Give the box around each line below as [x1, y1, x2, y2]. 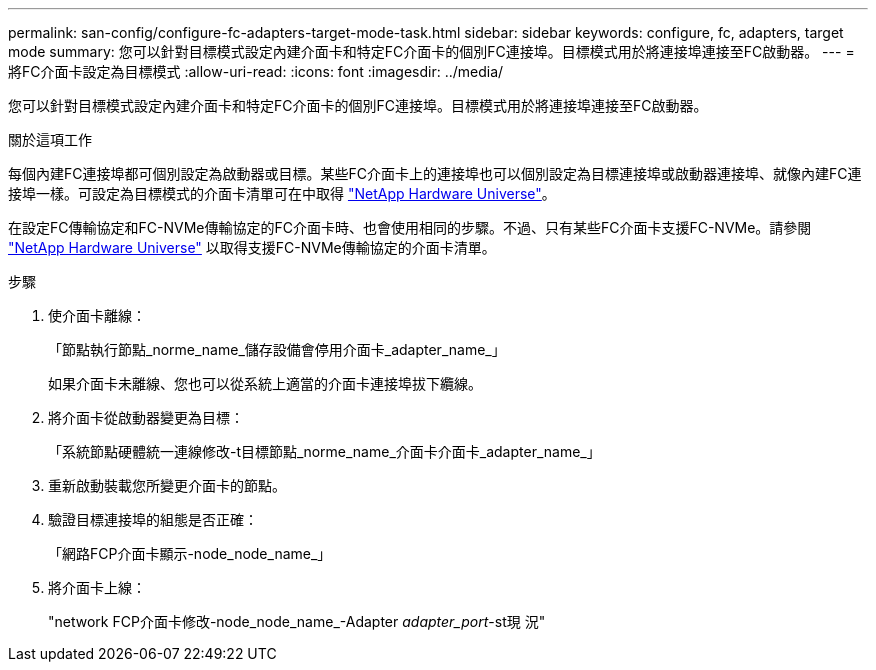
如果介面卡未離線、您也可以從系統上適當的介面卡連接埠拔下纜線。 [48, 375, 482, 392]
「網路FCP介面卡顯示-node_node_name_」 [48, 545, 332, 562]
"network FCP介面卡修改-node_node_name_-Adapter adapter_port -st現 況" [48, 613, 546, 630]
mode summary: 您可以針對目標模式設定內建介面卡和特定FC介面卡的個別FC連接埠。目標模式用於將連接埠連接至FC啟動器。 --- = [8, 43, 855, 60]
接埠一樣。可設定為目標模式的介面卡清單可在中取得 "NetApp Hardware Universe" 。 [8, 185, 556, 202]
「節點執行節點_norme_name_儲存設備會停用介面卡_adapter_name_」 [48, 341, 506, 358]
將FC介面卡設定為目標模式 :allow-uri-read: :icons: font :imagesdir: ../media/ [8, 63, 504, 80]
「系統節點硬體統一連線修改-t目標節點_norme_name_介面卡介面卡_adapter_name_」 [48, 443, 601, 460]
